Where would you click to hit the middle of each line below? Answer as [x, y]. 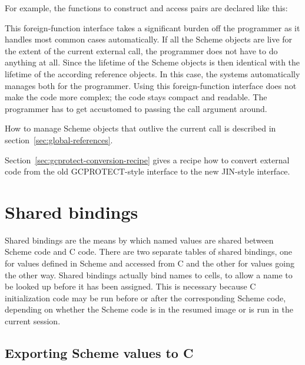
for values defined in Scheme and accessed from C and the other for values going [150, 263]
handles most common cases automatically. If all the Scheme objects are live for [149, 39]
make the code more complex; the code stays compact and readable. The [136, 97]
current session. [33, 321]
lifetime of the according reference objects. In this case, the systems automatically [152, 73]
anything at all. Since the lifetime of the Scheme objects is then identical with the [152, 62]
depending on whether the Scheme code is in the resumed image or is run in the [149, 309]
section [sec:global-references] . [59, 139]
